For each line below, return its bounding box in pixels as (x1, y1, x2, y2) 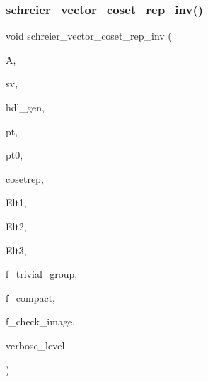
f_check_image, (6, 314, 75, 329)
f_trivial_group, (6, 266, 78, 281)
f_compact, (6, 290, 55, 305)
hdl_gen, (6, 100, 45, 114)
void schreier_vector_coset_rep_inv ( (6, 28, 172, 43)
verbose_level (6, 337, 65, 352)
